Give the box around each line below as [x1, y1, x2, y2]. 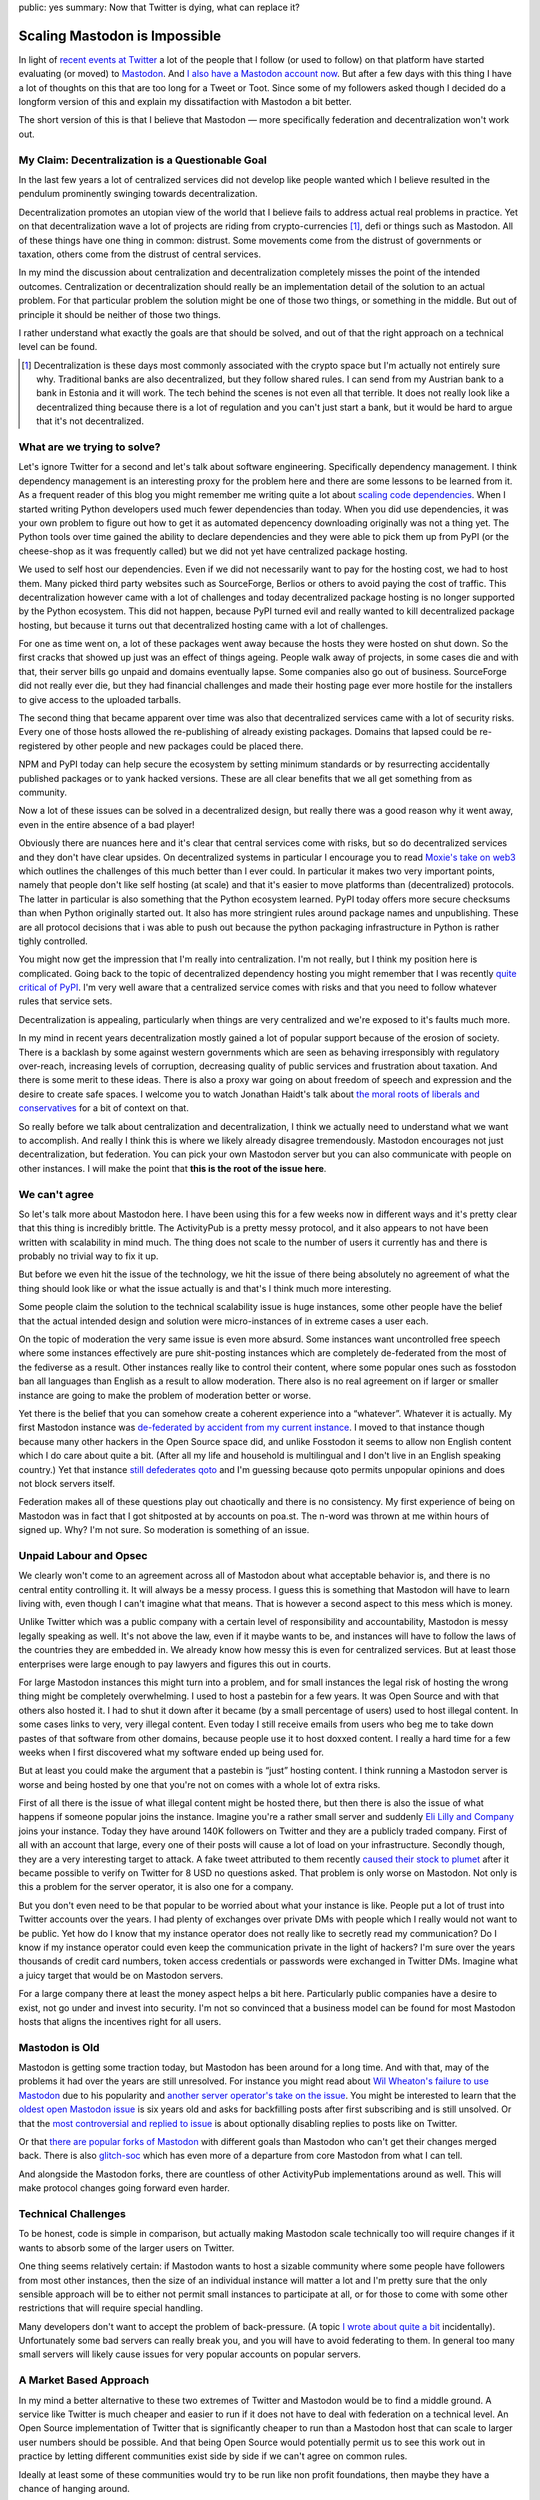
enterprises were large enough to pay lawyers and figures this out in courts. [18, 1658, 332, 1670]
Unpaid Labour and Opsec [18, 1548, 148, 1562]
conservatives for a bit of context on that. [18, 1102, 189, 1114]
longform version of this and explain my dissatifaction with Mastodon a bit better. [18, 96, 352, 108]
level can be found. [18, 341, 98, 353]
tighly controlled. [18, 935, 89, 947]
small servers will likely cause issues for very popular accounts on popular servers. [18, 2348, 362, 2360]
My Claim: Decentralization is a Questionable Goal [18, 153, 267, 167]
